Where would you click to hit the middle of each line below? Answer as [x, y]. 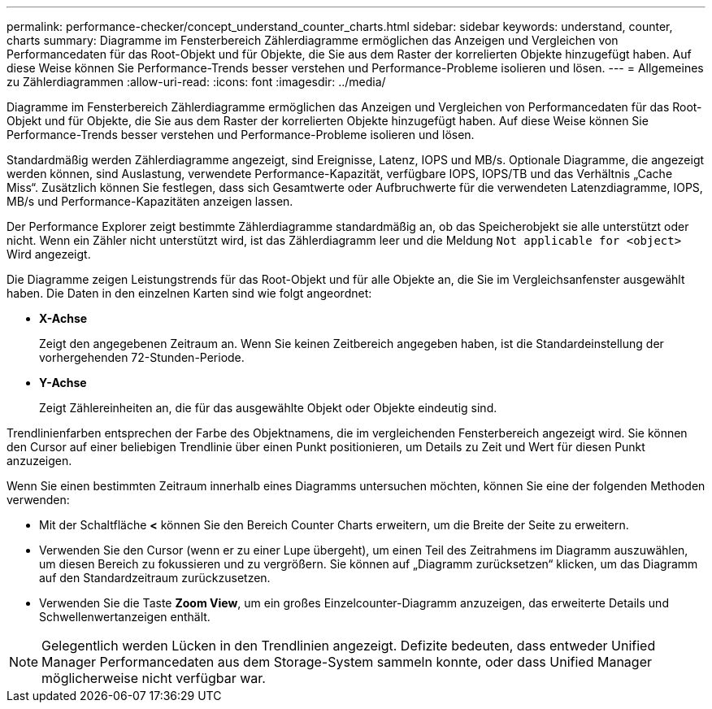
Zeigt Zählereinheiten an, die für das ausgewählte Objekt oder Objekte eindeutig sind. [268, 408]
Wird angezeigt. [49, 254]
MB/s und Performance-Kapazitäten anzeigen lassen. [150, 201]
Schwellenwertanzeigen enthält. [125, 617]
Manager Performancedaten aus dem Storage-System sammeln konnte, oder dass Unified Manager [347, 662]
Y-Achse [63, 383]
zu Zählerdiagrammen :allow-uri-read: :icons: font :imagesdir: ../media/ [196, 82]
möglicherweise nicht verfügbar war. [154, 678]
